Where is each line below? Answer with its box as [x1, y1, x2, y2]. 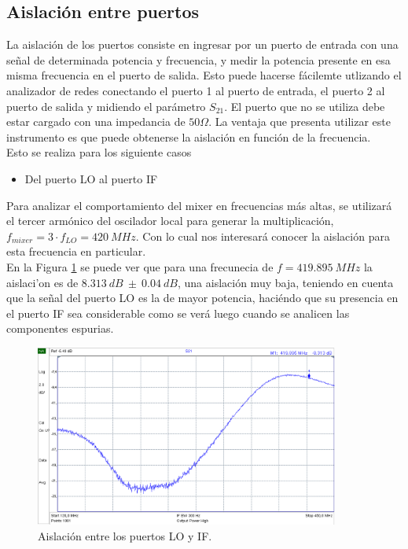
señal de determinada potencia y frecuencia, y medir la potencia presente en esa [6, 51, 391, 68]
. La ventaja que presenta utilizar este [208, 113, 391, 130]
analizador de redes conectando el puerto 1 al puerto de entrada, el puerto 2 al [6, 82, 385, 98]
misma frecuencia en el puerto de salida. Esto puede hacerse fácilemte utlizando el [6, 67, 402, 83]
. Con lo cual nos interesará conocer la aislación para [135, 227, 390, 244]
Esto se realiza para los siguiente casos [6, 144, 192, 160]
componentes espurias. [6, 320, 114, 337]
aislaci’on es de [6, 274, 79, 290]
